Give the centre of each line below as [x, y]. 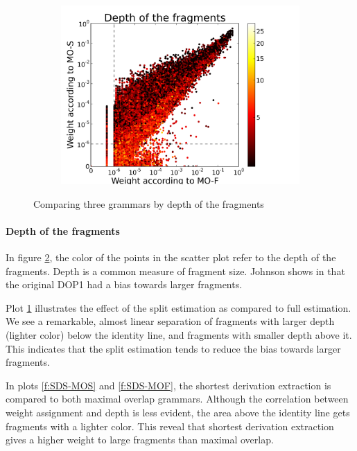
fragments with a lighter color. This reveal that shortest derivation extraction [170, 426]
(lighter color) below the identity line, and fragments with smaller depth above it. [179, 334]
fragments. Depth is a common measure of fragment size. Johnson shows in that [175, 271]
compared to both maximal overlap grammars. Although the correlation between [177, 399]
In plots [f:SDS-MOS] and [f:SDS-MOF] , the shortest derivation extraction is [168, 385]
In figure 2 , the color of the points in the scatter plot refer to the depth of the [171, 257]
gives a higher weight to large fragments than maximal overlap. [140, 440]
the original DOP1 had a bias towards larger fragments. [124, 284]
